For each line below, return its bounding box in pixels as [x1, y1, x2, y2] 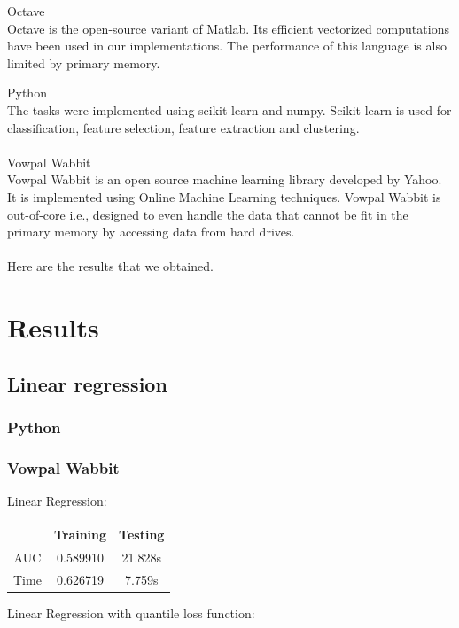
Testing [119, 525, 165, 544]
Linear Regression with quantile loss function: [7, 604, 255, 622]
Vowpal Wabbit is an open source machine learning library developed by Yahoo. [7, 170, 442, 189]
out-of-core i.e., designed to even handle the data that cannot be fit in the [7, 205, 408, 223]
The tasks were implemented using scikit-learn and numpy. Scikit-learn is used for [7, 100, 452, 119]
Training [53, 525, 107, 544]
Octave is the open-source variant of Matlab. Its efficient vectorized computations [7, 19, 449, 37]
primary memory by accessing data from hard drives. [7, 222, 295, 241]
